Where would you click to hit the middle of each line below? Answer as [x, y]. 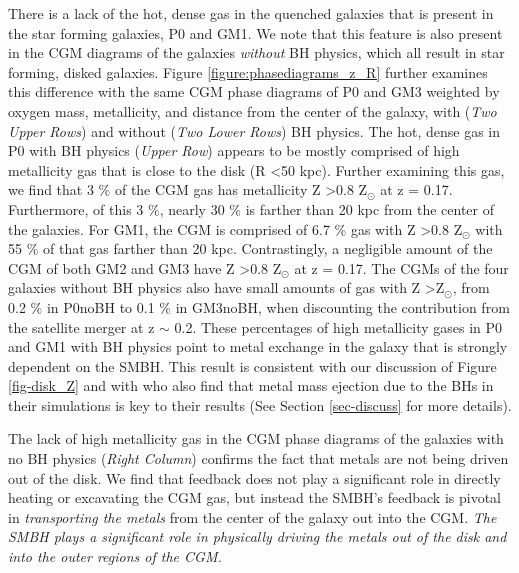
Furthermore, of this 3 [76, 208]
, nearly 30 [192, 208]
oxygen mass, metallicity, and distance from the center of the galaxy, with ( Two [252, 110]
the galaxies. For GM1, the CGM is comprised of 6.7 [169, 228]
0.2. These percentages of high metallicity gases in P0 [338, 326]
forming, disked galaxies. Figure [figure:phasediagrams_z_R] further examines [248, 71]
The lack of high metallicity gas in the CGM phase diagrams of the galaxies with [256, 438]
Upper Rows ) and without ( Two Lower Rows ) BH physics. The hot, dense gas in [254, 130]
